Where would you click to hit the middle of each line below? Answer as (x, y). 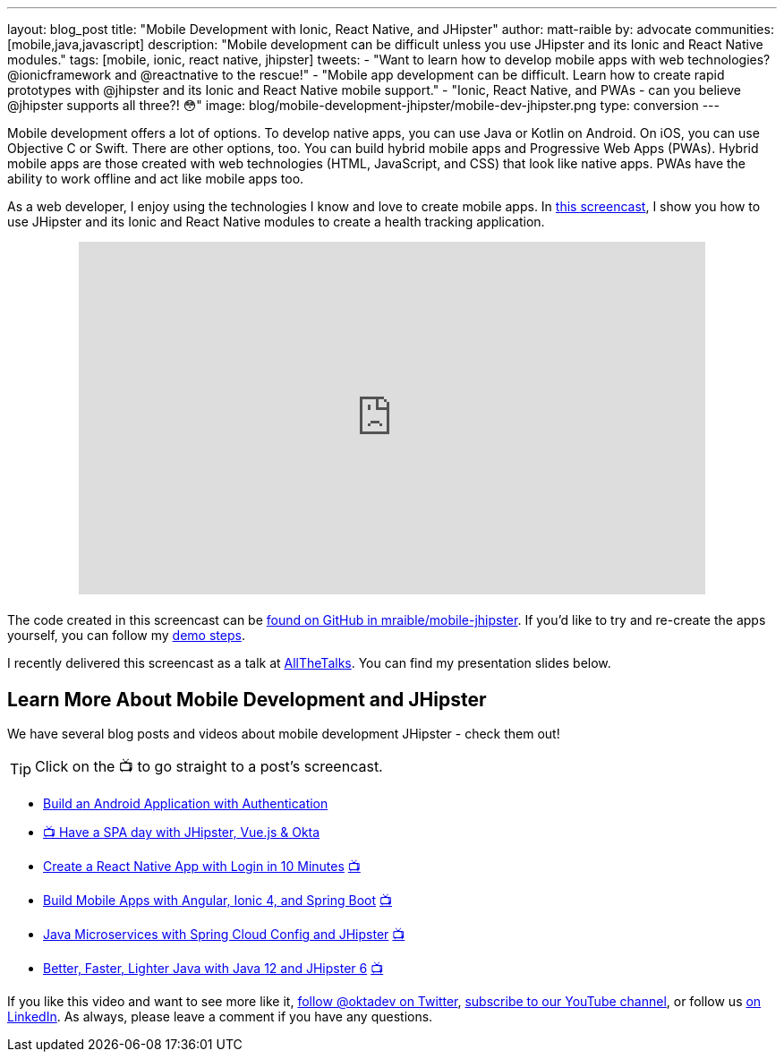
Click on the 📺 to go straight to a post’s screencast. (209, 767)
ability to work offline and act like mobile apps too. (156, 179)
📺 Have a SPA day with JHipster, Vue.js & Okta (182, 833)
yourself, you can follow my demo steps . (126, 635)
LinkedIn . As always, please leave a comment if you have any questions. (220, 1017)
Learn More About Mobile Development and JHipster (247, 700)
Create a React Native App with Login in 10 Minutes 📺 (202, 867)
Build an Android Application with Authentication (186, 804)
